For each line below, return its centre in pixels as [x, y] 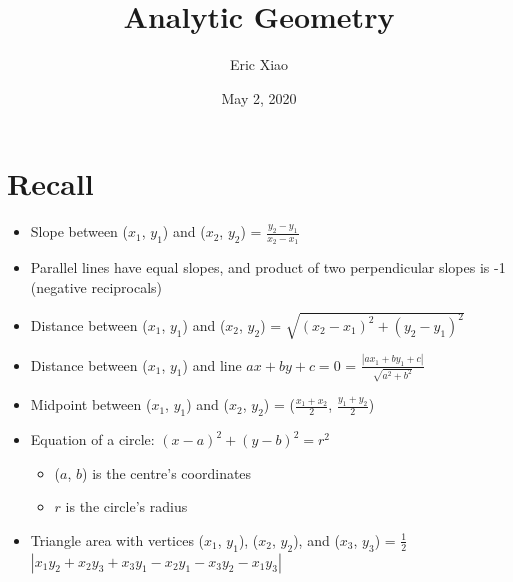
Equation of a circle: [92, 439]
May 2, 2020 [259, 97]
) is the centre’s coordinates [167, 472]
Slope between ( [79, 231]
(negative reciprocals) [96, 287]
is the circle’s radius [126, 506]
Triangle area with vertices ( [117, 539]
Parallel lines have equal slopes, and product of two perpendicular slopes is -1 [268, 267]
